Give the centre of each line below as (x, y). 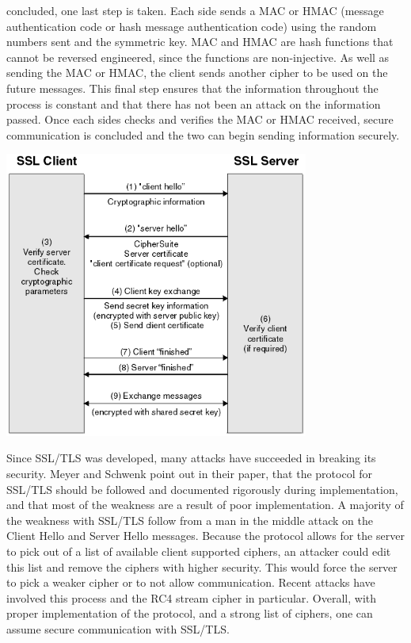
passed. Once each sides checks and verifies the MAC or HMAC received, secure (200, 119)
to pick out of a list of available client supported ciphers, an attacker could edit (199, 551)
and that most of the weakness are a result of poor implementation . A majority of (205, 505)
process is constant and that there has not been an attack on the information (194, 103)
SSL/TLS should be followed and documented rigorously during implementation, (202, 489)
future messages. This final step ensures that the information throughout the (192, 88)
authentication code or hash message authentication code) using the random (192, 26)
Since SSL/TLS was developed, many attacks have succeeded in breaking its (191, 458)
